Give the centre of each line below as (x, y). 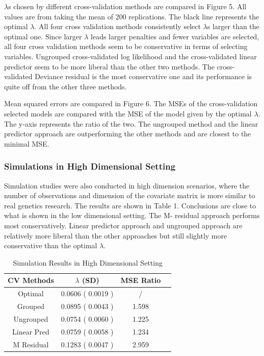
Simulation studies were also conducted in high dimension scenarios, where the (127, 185)
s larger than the (233, 26)
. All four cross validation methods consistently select (117, 26)
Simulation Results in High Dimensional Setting (88, 262)
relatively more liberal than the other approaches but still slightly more (116, 235)
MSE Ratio (141, 280)
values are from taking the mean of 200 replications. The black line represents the (132, 16)
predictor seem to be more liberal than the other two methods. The (109, 66)
